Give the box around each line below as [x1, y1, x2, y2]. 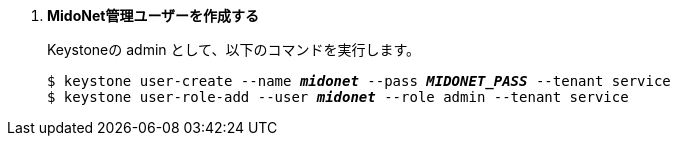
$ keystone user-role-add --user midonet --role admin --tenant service [47, 89, 629, 105]
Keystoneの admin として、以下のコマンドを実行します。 [47, 41, 420, 58]
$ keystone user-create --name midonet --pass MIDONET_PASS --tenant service [47, 73, 671, 89]
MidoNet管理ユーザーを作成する [47, 7, 260, 24]
